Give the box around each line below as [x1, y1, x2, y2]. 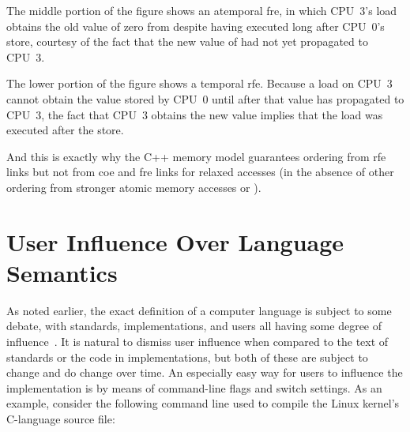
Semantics [6, 256, 118, 288]
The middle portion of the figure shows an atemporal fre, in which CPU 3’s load [6, 2, 397, 18]
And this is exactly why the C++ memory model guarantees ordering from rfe [6, 148, 386, 164]
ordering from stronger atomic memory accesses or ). [6, 178, 261, 195]
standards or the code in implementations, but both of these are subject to [6, 348, 368, 365]
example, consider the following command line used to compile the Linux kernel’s [6, 395, 400, 411]
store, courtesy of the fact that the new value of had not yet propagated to [6, 33, 368, 50]
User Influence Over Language [6, 225, 344, 257]
